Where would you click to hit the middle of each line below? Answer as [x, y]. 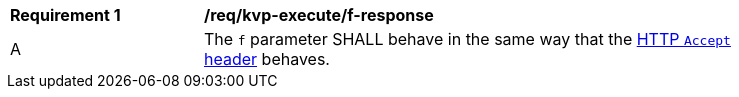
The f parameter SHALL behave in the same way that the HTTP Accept [467, 39]
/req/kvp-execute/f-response [319, 15]
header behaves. [267, 59]
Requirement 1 [65, 15]
